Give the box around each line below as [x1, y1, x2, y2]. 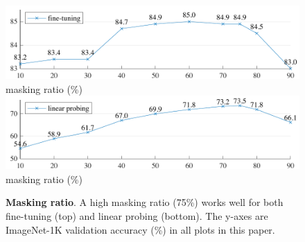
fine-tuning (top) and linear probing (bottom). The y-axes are [6, 208, 268, 223]
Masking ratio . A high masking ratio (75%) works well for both [6, 195, 284, 209]
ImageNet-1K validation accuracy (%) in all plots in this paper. [6, 222, 275, 236]
